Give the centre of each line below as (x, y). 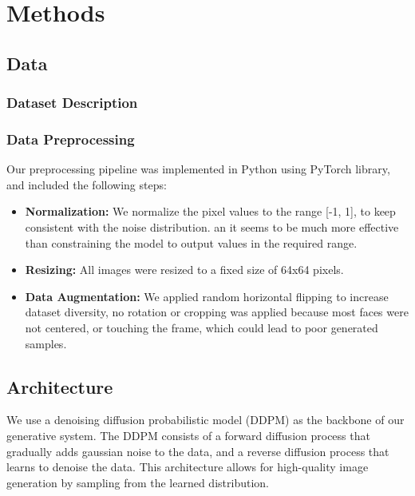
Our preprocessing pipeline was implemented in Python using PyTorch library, (198, 169)
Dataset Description (72, 103)
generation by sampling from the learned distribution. (138, 482)
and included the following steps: (87, 184)
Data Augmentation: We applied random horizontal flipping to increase (207, 296)
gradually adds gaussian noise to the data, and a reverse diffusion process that (198, 451)
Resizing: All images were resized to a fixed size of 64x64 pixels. (184, 270)
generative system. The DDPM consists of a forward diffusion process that (188, 435)
